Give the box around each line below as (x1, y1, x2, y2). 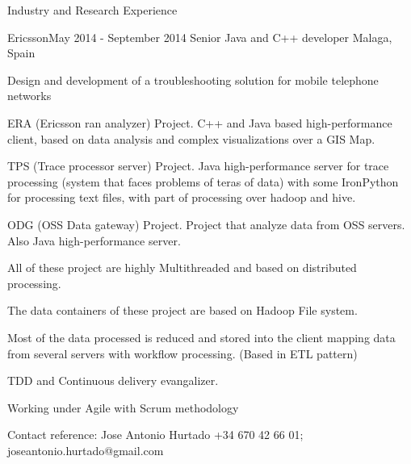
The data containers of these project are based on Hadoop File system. (7, 302, 358, 319)
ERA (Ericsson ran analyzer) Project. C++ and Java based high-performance (7, 114, 392, 131)
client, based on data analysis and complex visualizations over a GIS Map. (7, 130, 375, 147)
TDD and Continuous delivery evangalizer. (7, 372, 219, 389)
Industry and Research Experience (7, 2, 178, 18)
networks (7, 87, 52, 104)
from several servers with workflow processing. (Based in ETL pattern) (7, 345, 358, 362)
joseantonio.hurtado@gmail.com (7, 441, 164, 458)
